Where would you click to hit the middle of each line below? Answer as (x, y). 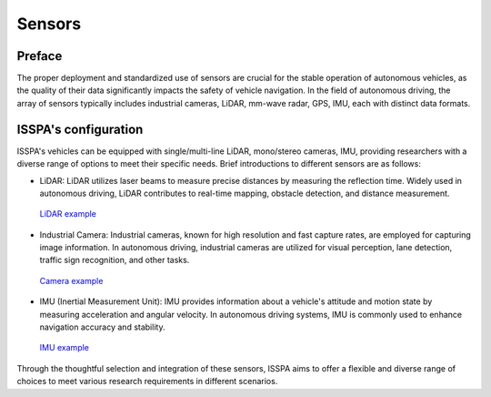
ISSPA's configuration (80, 129)
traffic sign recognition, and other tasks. (115, 260)
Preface (40, 56)
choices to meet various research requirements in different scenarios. (147, 382)
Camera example (71, 280)
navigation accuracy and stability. (102, 327)
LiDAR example (68, 214)
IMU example (65, 348)
